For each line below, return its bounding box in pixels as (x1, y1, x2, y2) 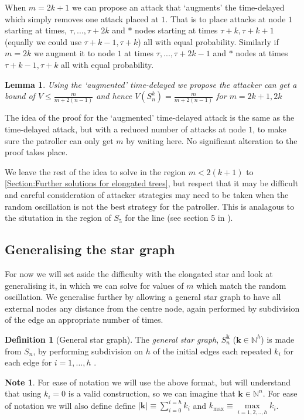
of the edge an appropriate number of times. (5, 313, 163, 326)
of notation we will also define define (5, 399, 136, 411)
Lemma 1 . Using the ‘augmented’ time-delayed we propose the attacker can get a (5, 78, 297, 90)
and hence (96, 90, 132, 102)
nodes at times (235, 47, 288, 59)
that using (5, 387, 42, 399)
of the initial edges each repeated (153, 344, 272, 357)
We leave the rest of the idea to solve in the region (5, 165, 186, 177)
